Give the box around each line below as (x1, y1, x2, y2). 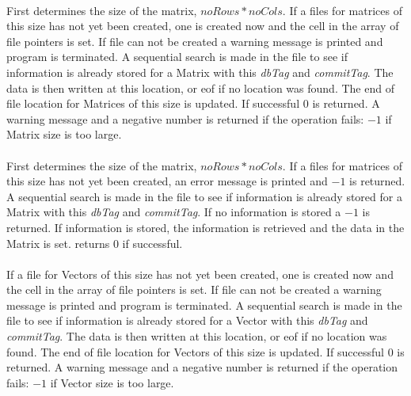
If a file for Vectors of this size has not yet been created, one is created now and (6, 265, 394, 282)
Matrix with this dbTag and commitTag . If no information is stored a (6, 204, 341, 220)
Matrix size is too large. (6, 126, 122, 143)
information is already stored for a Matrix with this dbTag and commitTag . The (6, 63, 394, 80)
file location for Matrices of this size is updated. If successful (6, 95, 300, 112)
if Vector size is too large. (50, 374, 174, 390)
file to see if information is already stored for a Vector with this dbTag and (6, 312, 368, 329)
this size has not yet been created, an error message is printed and (6, 173, 328, 189)
